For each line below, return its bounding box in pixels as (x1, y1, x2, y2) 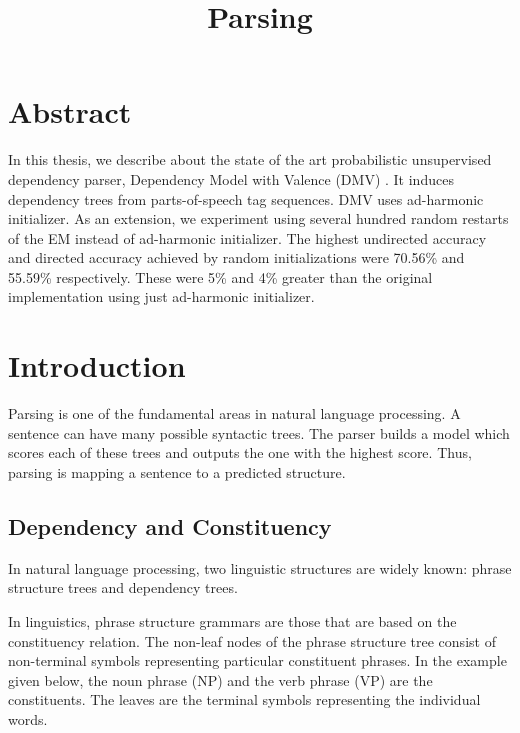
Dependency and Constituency (8, 510, 332, 541)
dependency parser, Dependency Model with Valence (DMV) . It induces (8, 168, 454, 189)
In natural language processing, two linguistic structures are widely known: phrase (8, 557, 512, 578)
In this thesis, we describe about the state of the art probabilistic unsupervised (8, 149, 492, 170)
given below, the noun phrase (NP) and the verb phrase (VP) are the (8, 669, 433, 690)
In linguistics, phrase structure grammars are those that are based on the (8, 610, 457, 631)
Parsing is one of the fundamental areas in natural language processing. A (8, 403, 461, 424)
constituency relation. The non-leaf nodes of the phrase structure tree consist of (8, 630, 496, 651)
